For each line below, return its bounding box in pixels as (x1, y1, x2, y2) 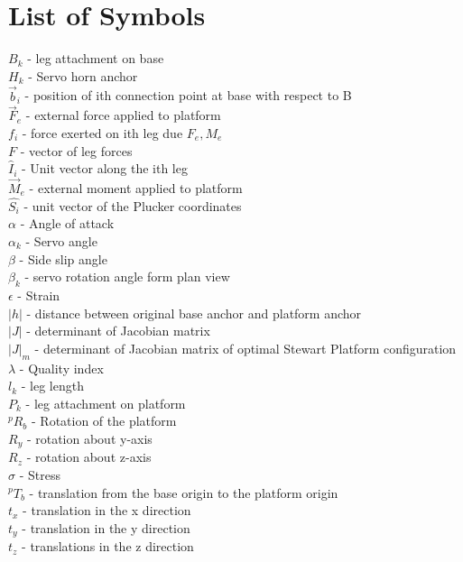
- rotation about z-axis (26, 447, 152, 466)
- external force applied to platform (25, 106, 221, 124)
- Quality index (19, 358, 104, 377)
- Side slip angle (19, 249, 107, 268)
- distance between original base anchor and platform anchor (26, 303, 362, 322)
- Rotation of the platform (32, 411, 177, 430)
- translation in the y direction (22, 518, 190, 537)
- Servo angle (25, 231, 97, 250)
